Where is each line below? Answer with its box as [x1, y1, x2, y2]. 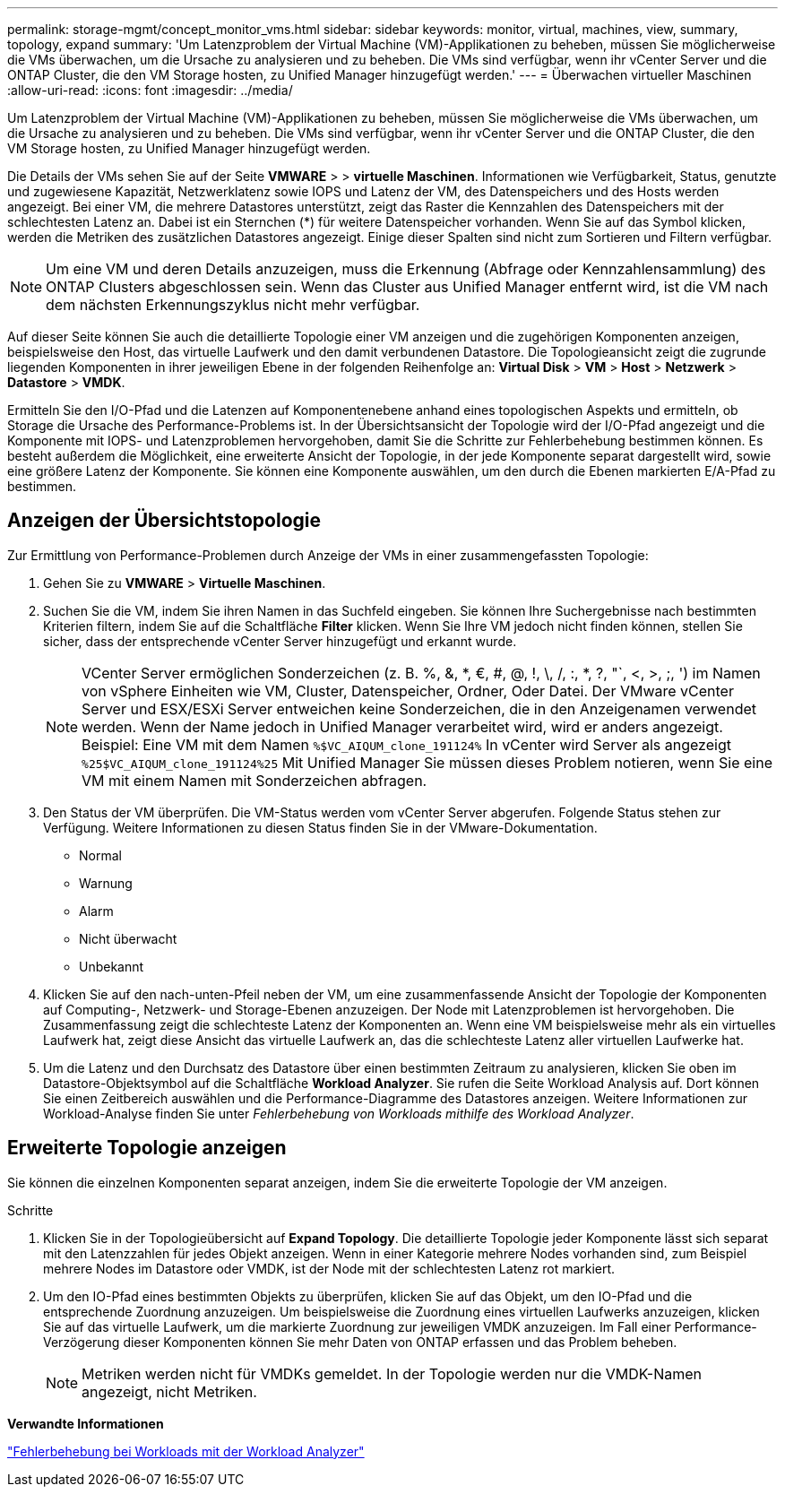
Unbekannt [79, 958, 144, 974]
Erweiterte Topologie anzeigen [7, 1136, 287, 1160]
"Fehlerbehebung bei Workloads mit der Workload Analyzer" [7, 1443, 365, 1459]
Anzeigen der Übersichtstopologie [7, 509, 322, 532]
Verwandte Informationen [7, 1415, 164, 1431]
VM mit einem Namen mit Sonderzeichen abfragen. [82, 771, 427, 790]
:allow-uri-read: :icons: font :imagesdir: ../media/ [7, 82, 293, 98]
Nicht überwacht [79, 930, 177, 946]
